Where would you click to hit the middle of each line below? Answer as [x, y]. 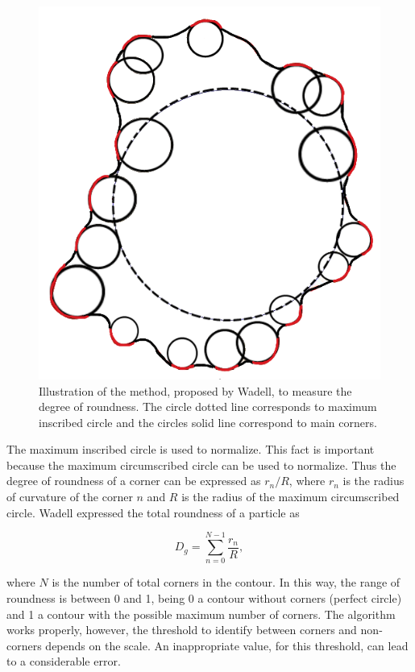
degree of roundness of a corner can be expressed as [134, 481]
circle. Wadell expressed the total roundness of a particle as [153, 512]
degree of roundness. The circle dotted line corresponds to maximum [208, 407]
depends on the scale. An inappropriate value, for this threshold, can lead [227, 645]
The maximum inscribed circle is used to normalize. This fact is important [191, 449]
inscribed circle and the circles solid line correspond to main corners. [208, 422]
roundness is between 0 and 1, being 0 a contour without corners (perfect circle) [204, 597]
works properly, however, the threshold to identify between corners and [182, 630]
